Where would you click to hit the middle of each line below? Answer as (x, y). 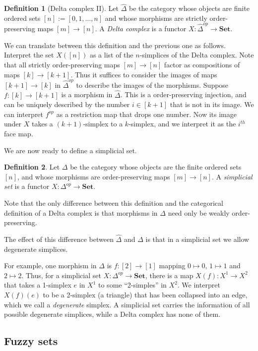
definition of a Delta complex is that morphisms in (81, 212)
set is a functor (27, 186)
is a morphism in (87, 94)
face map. (19, 133)
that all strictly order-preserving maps (62, 64)
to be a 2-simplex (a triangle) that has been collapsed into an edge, (145, 294)
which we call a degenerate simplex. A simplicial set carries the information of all (127, 304)
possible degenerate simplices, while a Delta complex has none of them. (112, 314)
